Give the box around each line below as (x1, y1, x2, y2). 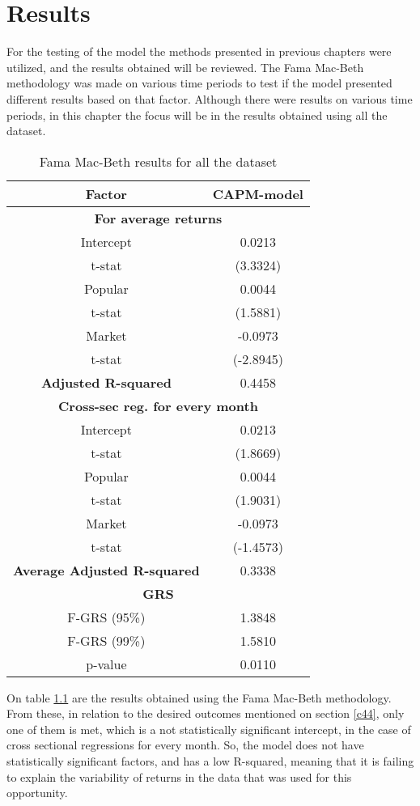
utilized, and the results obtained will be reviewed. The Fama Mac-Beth (6, 58, 364, 75)
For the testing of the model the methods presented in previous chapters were (6, 43, 392, 60)
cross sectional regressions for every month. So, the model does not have (6, 736, 364, 753)
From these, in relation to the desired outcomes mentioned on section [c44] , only (6, 705, 405, 722)
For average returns (94, 208, 223, 227)
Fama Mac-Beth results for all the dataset (39, 151, 278, 171)
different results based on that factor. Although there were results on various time (6, 90, 413, 107)
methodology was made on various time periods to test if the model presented (6, 74, 392, 91)
